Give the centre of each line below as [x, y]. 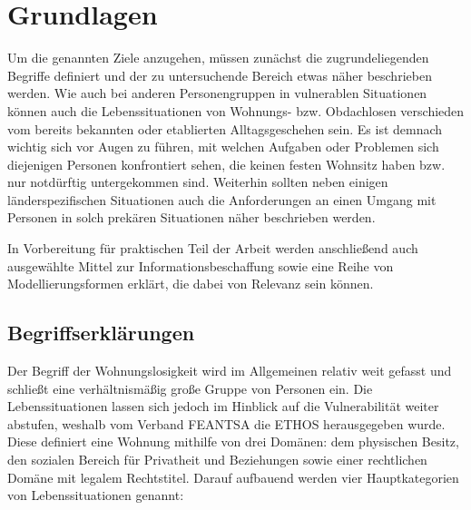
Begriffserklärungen [101, 333]
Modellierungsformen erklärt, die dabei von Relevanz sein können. [191, 284]
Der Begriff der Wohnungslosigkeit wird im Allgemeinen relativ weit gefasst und [230, 371]
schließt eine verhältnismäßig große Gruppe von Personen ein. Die [190, 388]
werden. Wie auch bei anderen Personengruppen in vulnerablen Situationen [217, 93]
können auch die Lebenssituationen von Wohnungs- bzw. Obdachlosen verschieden [236, 110]
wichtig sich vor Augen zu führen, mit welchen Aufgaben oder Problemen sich [223, 147]
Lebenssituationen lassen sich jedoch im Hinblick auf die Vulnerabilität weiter [223, 406]
